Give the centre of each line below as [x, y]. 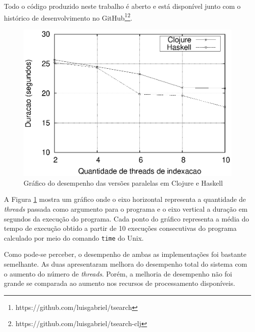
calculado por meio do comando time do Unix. [74, 237]
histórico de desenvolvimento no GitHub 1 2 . [68, 17]
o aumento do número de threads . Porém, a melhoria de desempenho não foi [118, 273]
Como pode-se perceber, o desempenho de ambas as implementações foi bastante [125, 254]
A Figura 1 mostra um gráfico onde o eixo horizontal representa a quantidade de [125, 199]
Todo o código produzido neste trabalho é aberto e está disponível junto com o [122, 6]
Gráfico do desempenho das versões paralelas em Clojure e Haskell [123, 182]
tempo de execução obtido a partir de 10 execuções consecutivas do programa [120, 228]
